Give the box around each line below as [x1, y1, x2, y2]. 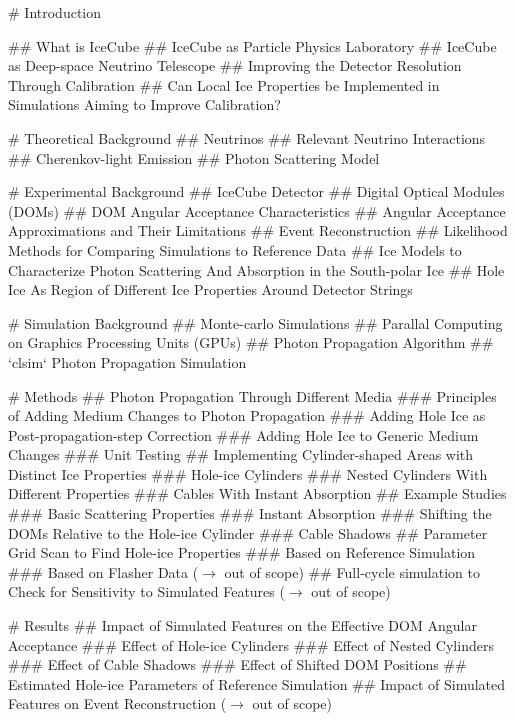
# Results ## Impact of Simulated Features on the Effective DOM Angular [8, 615, 477, 636]
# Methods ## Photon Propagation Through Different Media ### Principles [8, 385, 497, 406]
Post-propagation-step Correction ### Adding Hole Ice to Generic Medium [8, 424, 479, 445]
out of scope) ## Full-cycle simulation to [224, 561, 480, 582]
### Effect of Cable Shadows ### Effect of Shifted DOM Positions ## [8, 654, 467, 675]
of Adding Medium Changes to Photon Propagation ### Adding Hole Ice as [8, 405, 486, 426]
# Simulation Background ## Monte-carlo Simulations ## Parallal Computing [8, 312, 503, 333]
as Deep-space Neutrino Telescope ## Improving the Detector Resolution [8, 55, 462, 76]
